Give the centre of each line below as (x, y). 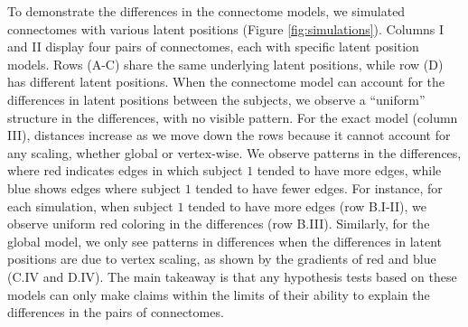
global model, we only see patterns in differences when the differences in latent (225, 241)
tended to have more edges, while (349, 170)
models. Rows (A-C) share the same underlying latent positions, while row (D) (225, 64)
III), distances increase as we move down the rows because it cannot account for (229, 135)
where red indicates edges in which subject (125, 170)
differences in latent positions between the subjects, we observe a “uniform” (216, 99)
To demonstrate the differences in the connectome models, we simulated (206, 11)
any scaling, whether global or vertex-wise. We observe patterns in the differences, (234, 152)
